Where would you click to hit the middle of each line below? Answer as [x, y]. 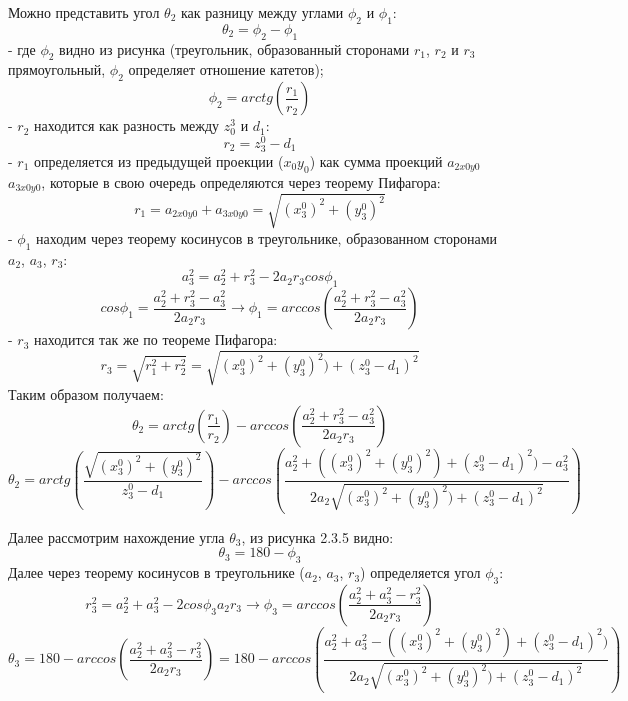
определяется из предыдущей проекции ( [159, 161]
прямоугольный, [57, 69]
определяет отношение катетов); [226, 69]
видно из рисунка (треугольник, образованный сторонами [234, 48]
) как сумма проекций [376, 161]
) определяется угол [420, 572]
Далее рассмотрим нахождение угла [116, 536]
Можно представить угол [84, 12]
